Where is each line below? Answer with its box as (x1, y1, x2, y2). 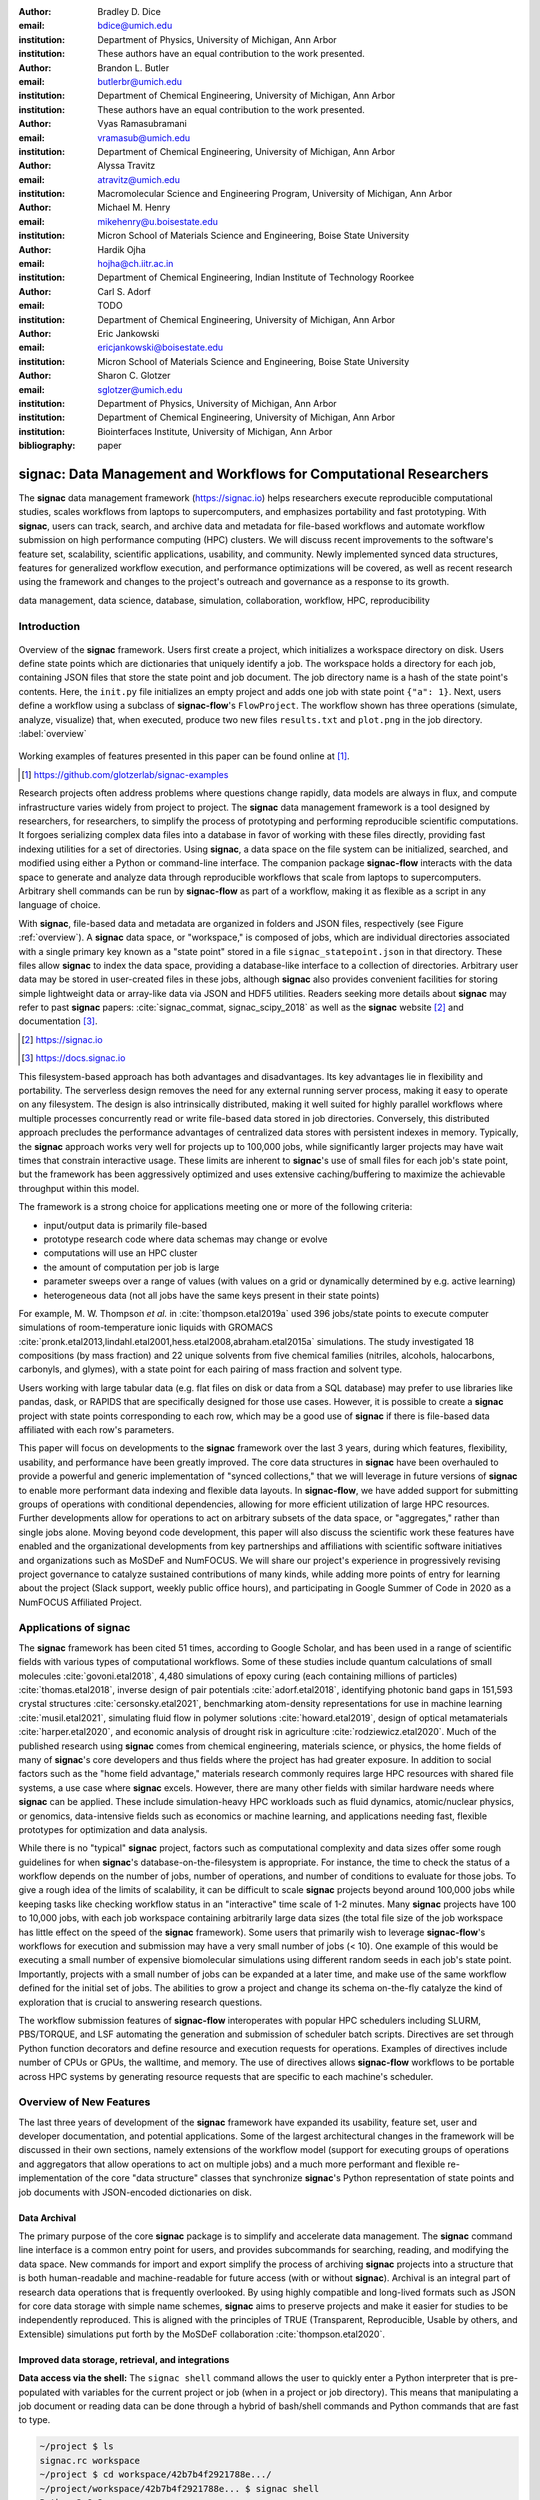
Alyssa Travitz (97, 160, 156, 172)
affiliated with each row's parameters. (18, 1424, 175, 1436)
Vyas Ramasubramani (97, 118, 187, 130)
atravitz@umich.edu (97, 173, 180, 185)
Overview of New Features (18, 2095, 151, 2109)
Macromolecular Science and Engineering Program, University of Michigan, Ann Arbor (97, 188, 453, 200)
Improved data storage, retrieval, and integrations (18, 2353, 230, 2365)
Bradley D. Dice (97, 6, 162, 17)
